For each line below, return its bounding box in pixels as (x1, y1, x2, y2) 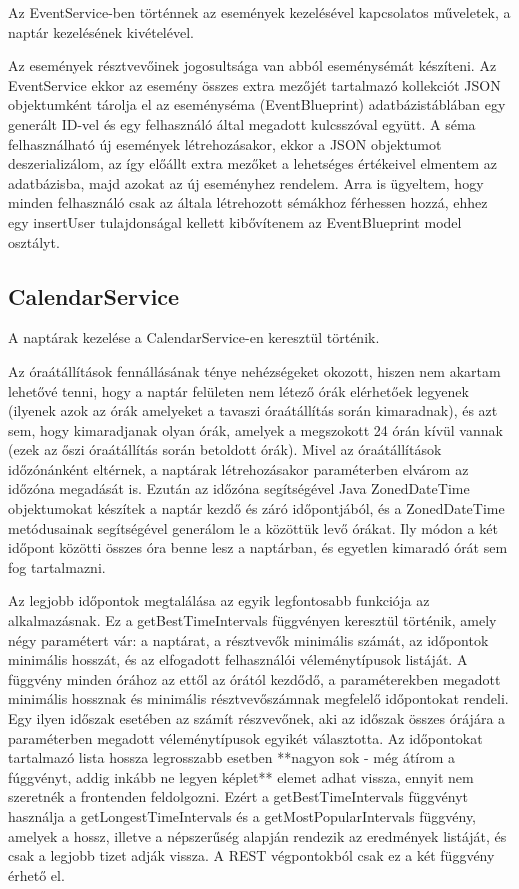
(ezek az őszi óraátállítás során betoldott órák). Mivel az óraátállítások (8, 439, 442, 460)
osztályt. (8, 231, 60, 252)
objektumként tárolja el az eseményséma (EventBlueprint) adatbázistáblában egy (8, 94, 506, 115)
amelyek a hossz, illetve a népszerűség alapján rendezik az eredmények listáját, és (8, 825, 507, 846)
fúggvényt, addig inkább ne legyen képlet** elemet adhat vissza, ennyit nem (8, 766, 474, 787)
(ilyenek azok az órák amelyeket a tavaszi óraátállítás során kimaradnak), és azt (8, 400, 498, 421)
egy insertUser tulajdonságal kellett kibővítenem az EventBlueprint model (8, 211, 462, 232)
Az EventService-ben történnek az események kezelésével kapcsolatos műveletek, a (8, 2, 511, 22)
